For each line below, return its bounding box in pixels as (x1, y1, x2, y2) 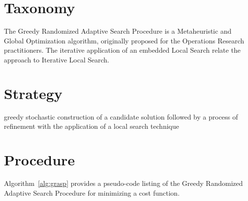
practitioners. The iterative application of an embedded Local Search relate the (4, 45, 241, 55)
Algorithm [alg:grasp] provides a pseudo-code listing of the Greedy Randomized (4, 178, 243, 188)
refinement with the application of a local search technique (4, 121, 179, 131)
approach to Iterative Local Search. (4, 54, 109, 64)
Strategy (4, 83, 62, 103)
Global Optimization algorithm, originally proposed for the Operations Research (4, 35, 244, 45)
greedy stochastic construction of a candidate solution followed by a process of (4, 111, 238, 121)
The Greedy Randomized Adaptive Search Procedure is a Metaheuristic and (4, 26, 231, 36)
